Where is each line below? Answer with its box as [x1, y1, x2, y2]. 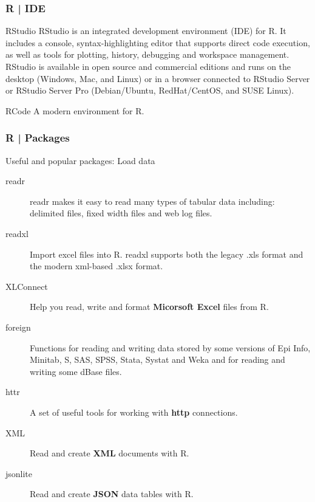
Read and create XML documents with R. [30, 447, 189, 459]
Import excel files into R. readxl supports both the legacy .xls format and [30, 247, 303, 260]
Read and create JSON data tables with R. [30, 487, 194, 500]
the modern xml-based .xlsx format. [30, 260, 163, 272]
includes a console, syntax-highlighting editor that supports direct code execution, [5, 36, 310, 49]
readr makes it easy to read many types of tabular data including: [30, 194, 275, 207]
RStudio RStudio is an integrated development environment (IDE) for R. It [5, 24, 286, 37]
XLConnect [5, 280, 48, 292]
